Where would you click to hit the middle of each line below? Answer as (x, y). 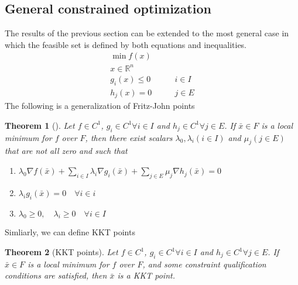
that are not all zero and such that (66, 151)
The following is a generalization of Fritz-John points (100, 106)
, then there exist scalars (129, 137)
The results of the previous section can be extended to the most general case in (147, 33)
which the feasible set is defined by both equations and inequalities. (126, 44)
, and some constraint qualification (204, 264)
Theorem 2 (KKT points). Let (61, 252)
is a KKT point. (146, 275)
